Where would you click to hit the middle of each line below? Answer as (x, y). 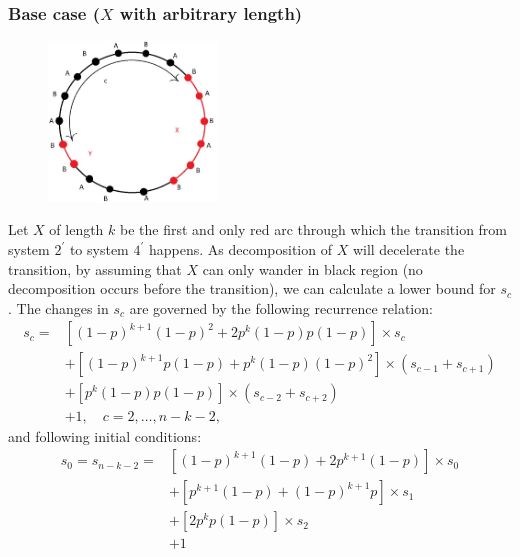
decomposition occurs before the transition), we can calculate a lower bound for (252, 288)
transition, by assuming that (95, 268)
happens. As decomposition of (240, 249)
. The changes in (58, 307)
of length (76, 229)
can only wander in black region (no (312, 268)
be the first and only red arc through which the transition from (314, 229)
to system (99, 249)
